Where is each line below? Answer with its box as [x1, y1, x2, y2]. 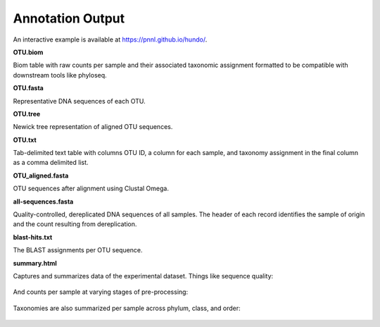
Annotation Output [13, 11, 125, 26]
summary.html [13, 259, 58, 267]
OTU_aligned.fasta [13, 171, 69, 180]
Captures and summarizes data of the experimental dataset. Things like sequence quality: [13, 271, 274, 280]
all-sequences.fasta [13, 197, 74, 206]
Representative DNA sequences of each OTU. [13, 97, 146, 105]
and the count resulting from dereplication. [13, 220, 137, 228]
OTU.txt [13, 135, 37, 144]
